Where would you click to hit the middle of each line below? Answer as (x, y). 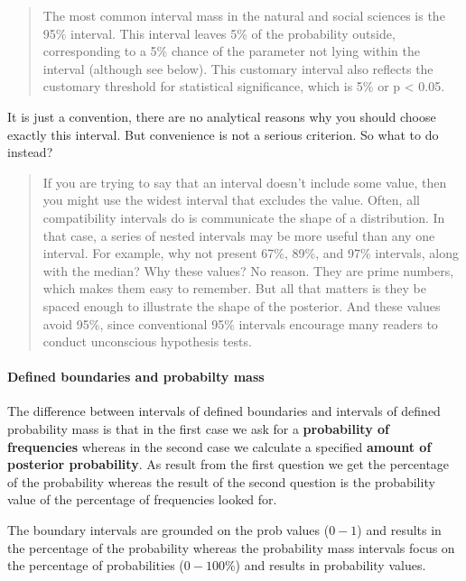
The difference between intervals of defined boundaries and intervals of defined (224, 411)
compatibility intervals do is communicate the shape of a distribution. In (244, 217)
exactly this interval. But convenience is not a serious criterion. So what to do (223, 134)
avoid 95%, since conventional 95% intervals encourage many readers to (240, 323)
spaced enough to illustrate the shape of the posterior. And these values (242, 305)
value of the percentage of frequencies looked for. (142, 499)
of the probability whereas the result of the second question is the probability (221, 481)
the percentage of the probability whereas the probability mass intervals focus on (231, 547)
